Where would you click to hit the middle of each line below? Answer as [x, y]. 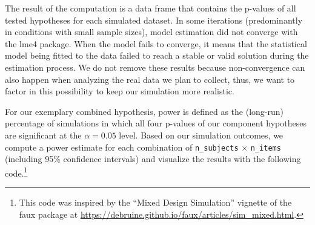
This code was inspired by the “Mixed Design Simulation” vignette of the [155, 202]
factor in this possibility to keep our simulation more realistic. [120, 91]
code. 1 [16, 172]
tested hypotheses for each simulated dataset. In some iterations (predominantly [154, 20]
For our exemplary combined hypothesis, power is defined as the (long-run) [144, 111]
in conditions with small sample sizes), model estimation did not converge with [151, 32]
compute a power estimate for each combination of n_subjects [122, 147]
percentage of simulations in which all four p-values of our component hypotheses [156, 123]
